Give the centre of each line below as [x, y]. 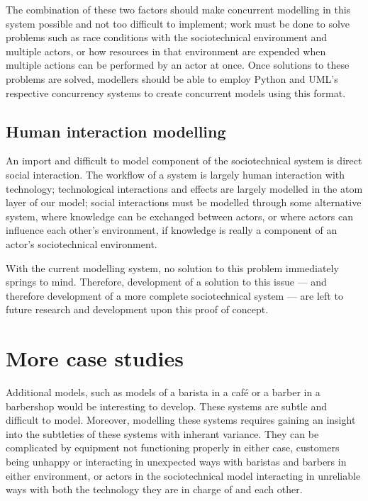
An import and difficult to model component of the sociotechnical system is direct [184, 161]
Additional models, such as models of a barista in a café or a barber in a [163, 392]
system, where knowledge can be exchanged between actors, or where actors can [180, 216]
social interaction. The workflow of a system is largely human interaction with [175, 174]
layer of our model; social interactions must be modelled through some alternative [184, 202]
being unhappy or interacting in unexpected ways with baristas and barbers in [176, 461]
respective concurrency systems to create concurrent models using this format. [176, 92]
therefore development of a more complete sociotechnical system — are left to [174, 295]
